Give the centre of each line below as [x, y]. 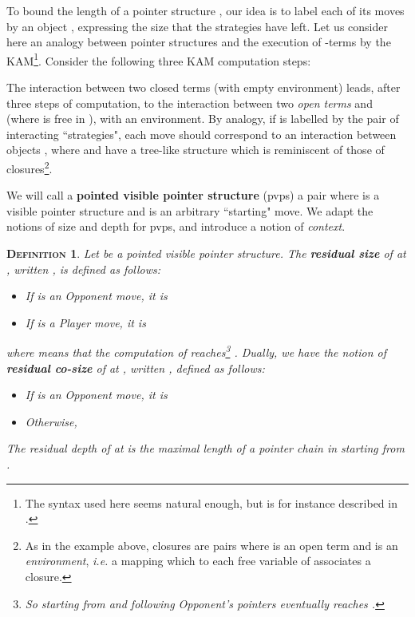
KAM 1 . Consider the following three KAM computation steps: [159, 59]
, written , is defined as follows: [84, 269]
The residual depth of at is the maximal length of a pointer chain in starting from [206, 448]
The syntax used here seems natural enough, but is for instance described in [211, 502]
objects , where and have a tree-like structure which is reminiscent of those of [196, 150]
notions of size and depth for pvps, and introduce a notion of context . [176, 226]
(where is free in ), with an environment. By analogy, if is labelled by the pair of [203, 119]
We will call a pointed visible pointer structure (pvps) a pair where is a [193, 195]
